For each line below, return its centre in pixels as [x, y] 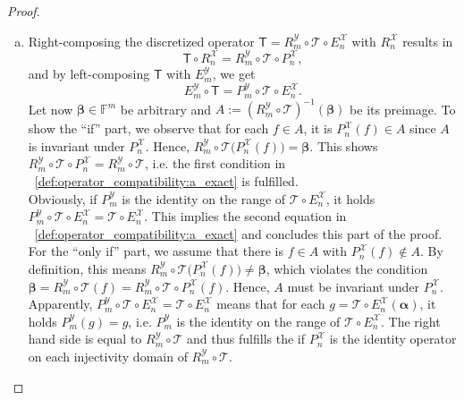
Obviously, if [63, 198]
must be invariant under [354, 286]
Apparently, [60, 304]
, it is [318, 128]
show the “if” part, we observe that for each [148, 128]
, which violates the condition [347, 268]
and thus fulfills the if [246, 339]
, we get [234, 74]
